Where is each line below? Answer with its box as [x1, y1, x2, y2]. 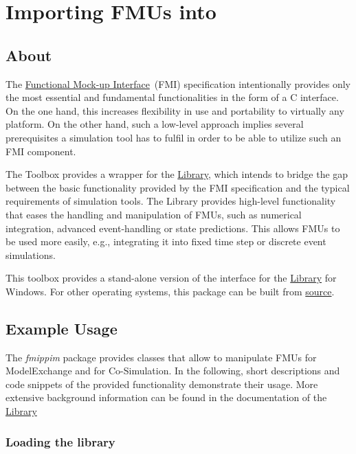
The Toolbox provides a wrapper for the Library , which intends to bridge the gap [5, 167, 348, 181]
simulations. [5, 247, 56, 262]
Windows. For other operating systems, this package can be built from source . [5, 284, 335, 298]
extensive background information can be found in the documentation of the [5, 390, 327, 405]
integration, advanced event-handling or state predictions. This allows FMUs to [5, 220, 340, 235]
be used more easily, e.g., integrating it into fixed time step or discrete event [5, 234, 326, 249]
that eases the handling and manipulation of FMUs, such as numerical [5, 207, 302, 221]
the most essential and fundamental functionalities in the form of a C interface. [5, 90, 339, 104]
